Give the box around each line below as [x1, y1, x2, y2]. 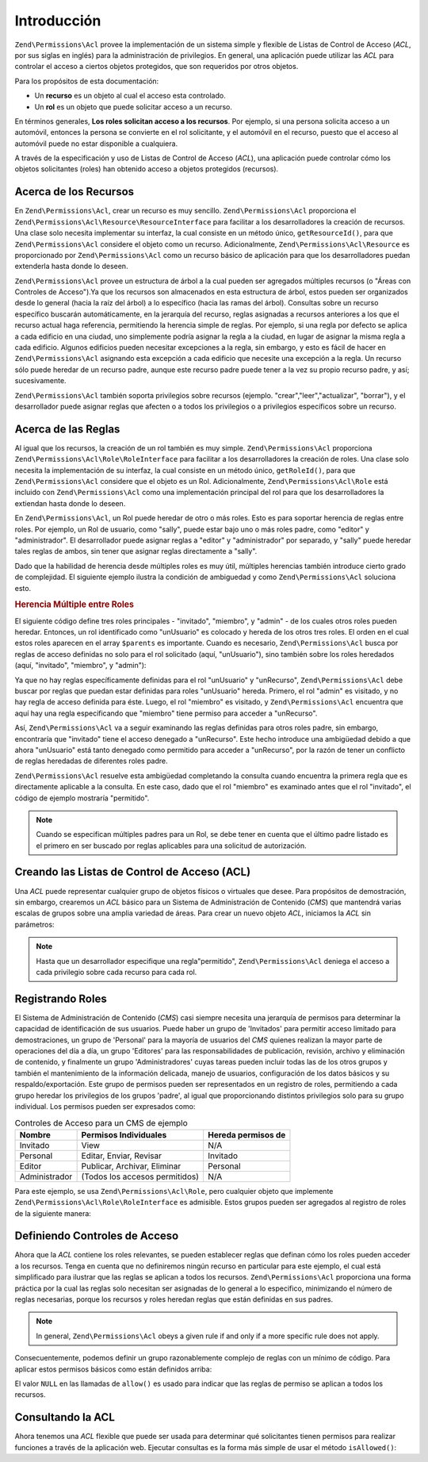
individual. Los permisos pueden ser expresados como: [14, 1101, 196, 1111]
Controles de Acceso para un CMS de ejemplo [14, 1117, 188, 1128]
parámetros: [14, 919, 55, 929]
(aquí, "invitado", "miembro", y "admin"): [14, 661, 147, 670]
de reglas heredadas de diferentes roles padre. [14, 756, 168, 766]
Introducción [14, 12, 101, 29]
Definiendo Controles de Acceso [14, 1230, 179, 1243]
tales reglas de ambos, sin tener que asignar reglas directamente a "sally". [14, 547, 258, 556]
